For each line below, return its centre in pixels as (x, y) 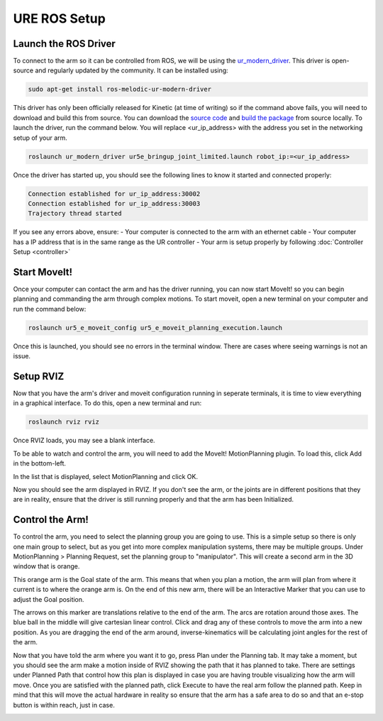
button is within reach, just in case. (64, 705)
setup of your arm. (40, 138)
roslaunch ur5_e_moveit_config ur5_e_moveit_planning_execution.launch (155, 328)
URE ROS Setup (59, 18)
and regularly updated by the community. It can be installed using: (132, 70)
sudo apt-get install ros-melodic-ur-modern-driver (120, 89)
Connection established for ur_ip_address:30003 (114, 203)
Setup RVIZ (39, 376)
